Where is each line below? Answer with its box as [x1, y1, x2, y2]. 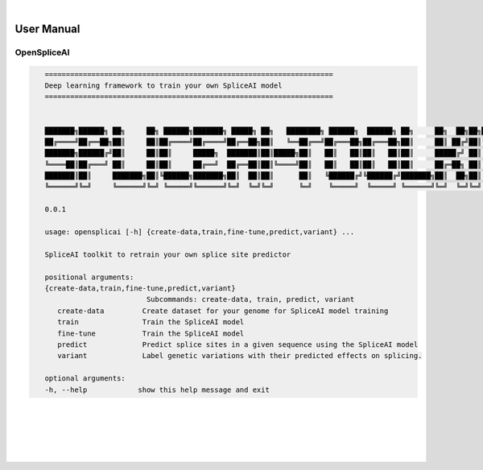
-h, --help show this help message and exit [44, 385, 270, 394]
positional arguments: [44, 272, 134, 282]
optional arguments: [44, 374, 126, 383]
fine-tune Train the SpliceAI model [57, 328, 245, 338]
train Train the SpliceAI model [57, 318, 245, 327]
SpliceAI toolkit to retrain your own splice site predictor [44, 249, 291, 259]
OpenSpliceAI [14, 47, 70, 58]
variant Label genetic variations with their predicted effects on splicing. [57, 351, 423, 361]
